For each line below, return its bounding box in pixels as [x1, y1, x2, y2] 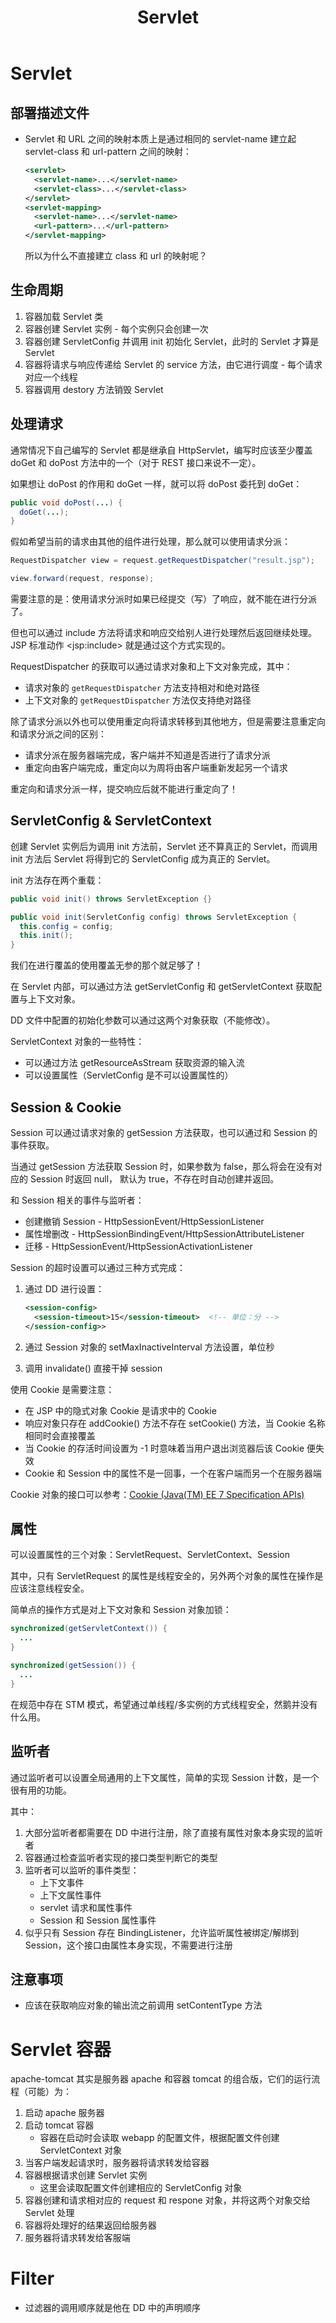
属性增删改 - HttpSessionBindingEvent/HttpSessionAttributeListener [24, 1228, 305, 1240]
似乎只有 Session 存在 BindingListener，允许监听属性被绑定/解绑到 [24, 1926, 300, 1938]
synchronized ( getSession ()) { [10, 1661, 137, 1671]
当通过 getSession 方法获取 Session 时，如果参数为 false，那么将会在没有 [10, 1161, 314, 1172]
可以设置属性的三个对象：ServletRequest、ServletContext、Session [10, 1549, 291, 1561]
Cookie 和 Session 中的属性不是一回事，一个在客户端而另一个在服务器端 [24, 1467, 322, 1479]
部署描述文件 [10, 104, 90, 121]
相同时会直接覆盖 [24, 1429, 96, 1441]
